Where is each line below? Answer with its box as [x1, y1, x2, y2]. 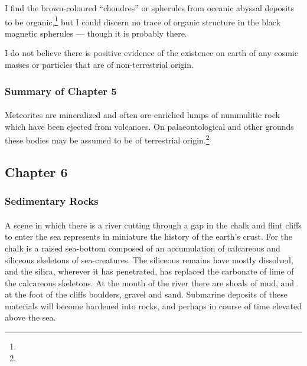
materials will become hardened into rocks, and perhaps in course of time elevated [5, 299, 302, 312]
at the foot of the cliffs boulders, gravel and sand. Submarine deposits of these [5, 288, 288, 300]
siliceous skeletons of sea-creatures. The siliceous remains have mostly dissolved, [5, 253, 294, 266]
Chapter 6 [5, 162, 68, 181]
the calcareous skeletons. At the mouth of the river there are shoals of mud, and [5, 276, 295, 289]
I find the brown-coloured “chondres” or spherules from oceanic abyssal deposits [5, 2, 294, 14]
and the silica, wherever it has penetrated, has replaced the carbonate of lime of [5, 265, 294, 277]
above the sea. [5, 311, 56, 323]
